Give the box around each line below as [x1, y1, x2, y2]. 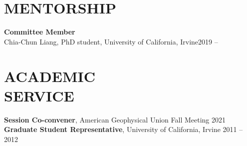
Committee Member [4, 26, 75, 37]
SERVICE [4, 85, 74, 105]
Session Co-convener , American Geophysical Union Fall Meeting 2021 [4, 114, 226, 124]
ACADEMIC [4, 65, 95, 86]
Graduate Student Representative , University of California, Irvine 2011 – [4, 124, 243, 134]
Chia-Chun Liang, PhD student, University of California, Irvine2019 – [4, 36, 218, 46]
